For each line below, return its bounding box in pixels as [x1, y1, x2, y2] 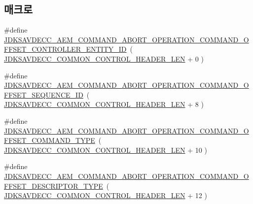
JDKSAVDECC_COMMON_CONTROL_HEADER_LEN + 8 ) [4, 99, 204, 109]
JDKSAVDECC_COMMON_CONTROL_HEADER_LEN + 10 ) [4, 144, 207, 155]
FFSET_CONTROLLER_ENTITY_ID [4, 44, 127, 54]
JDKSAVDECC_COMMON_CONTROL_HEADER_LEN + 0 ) [4, 53, 204, 64]
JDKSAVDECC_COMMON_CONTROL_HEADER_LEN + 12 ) [4, 190, 207, 201]
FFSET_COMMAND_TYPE [4, 135, 95, 145]
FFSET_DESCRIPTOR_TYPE [4, 180, 103, 191]
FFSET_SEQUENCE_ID [4, 89, 83, 100]
